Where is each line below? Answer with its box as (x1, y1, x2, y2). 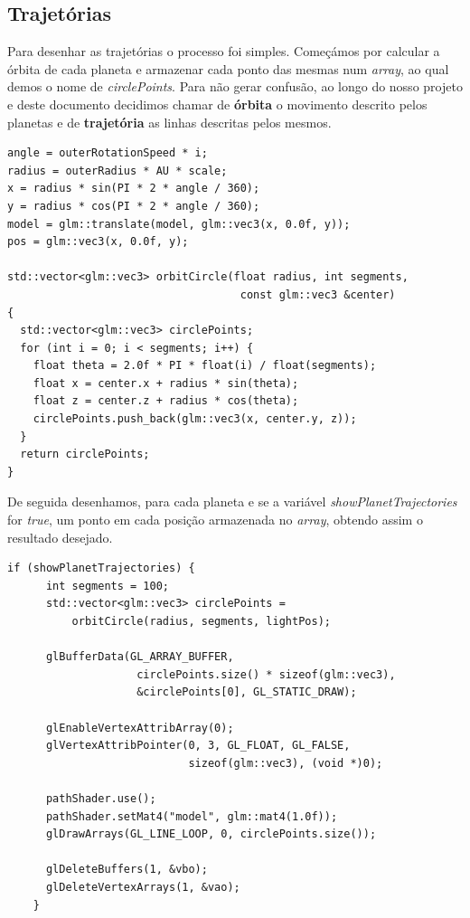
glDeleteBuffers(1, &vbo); (45, 863, 208, 876)
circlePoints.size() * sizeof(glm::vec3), (136, 667, 396, 681)
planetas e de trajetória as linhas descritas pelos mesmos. (7, 112, 332, 131)
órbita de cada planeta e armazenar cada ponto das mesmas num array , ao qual (7, 59, 449, 78)
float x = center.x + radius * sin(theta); (33, 376, 299, 390)
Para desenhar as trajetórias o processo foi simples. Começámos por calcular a (7, 42, 440, 61)
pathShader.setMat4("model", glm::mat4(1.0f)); (45, 809, 338, 823)
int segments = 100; (45, 579, 169, 592)
